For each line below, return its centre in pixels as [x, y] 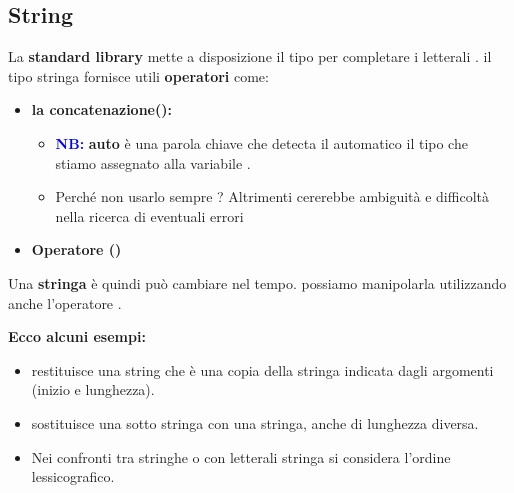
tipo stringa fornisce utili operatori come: [138, 75]
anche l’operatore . [65, 302]
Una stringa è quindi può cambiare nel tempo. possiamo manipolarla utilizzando [257, 282]
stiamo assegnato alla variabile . [153, 162]
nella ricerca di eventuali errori [149, 215]
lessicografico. [73, 476]
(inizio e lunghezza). [93, 389]
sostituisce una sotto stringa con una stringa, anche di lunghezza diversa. [255, 422]
